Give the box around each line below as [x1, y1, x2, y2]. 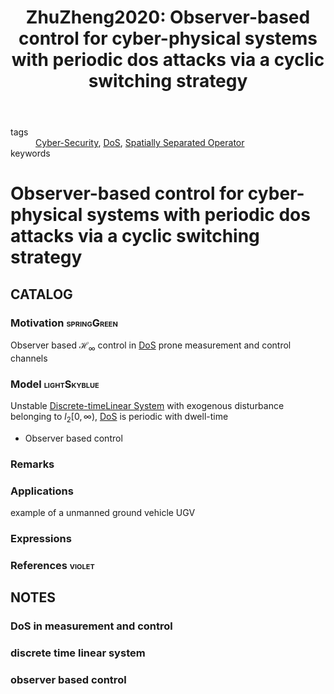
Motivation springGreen [10, 316, 118, 330]
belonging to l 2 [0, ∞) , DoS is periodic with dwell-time [10, 411, 229, 425]
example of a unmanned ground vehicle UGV [10, 507, 196, 519]
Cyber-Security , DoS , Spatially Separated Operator [35, 137, 245, 149]
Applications [10, 484, 74, 498]
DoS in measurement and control [10, 619, 173, 633]
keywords [10, 147, 51, 160]
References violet [10, 559, 95, 573]
